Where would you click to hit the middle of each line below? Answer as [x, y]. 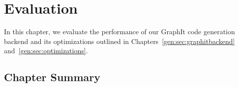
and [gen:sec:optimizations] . [46, 51]
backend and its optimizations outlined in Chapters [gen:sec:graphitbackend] [119, 41]
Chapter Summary [52, 77]
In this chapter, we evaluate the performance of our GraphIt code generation [119, 32]
